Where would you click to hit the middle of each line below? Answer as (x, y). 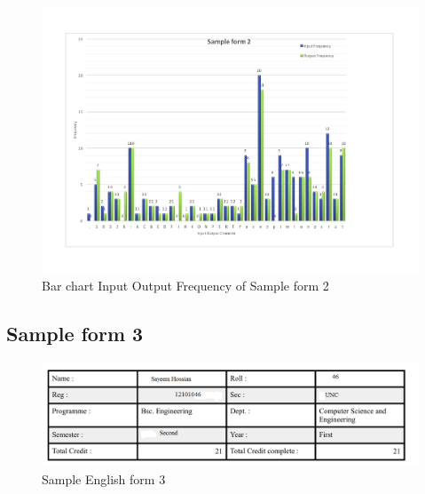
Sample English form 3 (104, 479)
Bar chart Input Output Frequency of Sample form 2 (185, 286)
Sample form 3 (75, 334)
